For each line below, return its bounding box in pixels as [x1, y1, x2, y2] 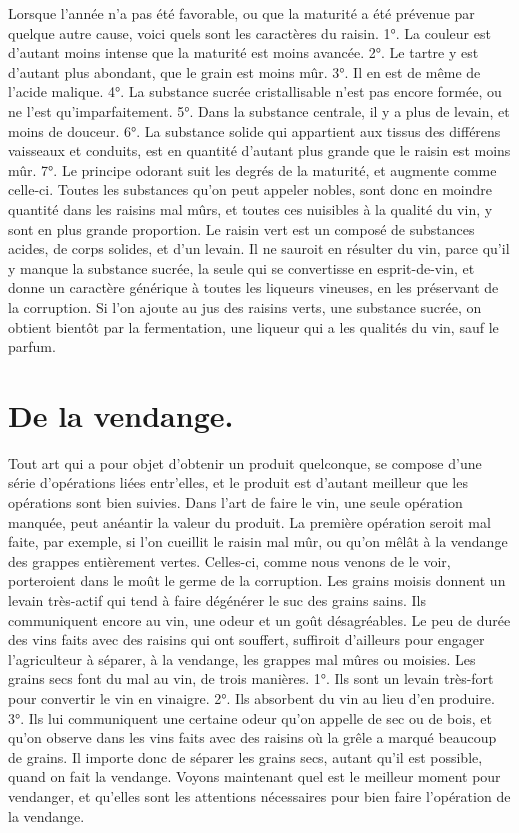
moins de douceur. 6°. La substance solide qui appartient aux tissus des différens [8, 120, 501, 141]
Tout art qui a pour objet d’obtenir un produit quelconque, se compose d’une [8, 452, 482, 473]
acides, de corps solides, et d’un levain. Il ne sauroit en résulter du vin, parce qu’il [8, 238, 510, 259]
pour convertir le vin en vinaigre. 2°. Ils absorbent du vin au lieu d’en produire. [8, 687, 495, 708]
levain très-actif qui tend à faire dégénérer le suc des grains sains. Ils [8, 589, 426, 610]
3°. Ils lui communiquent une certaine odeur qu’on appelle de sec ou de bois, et [8, 707, 492, 728]
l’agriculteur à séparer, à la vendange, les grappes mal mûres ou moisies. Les [8, 648, 476, 669]
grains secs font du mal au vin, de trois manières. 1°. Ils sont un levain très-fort [8, 668, 494, 689]
